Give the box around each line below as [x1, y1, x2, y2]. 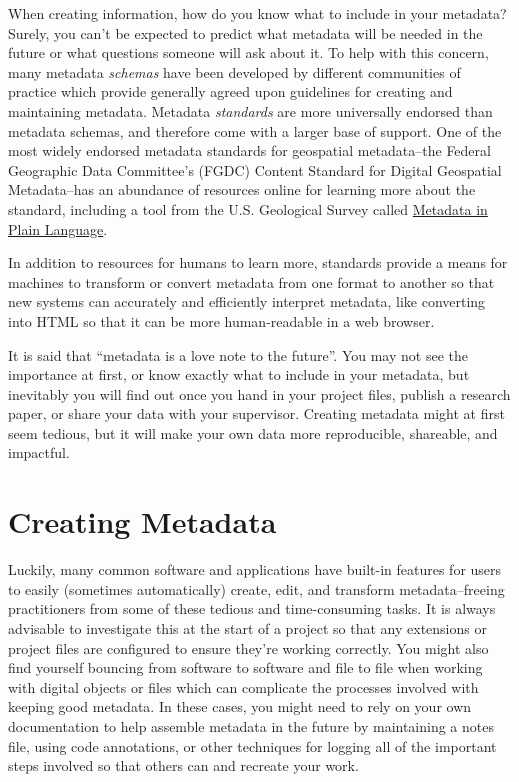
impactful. [8, 442, 70, 463]
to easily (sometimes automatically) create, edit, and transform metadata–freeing [8, 578, 505, 599]
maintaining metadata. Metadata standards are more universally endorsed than [8, 100, 493, 121]
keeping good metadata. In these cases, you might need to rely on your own [8, 696, 472, 717]
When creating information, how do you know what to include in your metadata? [8, 3, 507, 23]
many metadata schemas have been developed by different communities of [8, 61, 461, 82]
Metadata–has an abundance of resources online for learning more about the [8, 179, 476, 200]
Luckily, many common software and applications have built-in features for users [8, 559, 502, 580]
